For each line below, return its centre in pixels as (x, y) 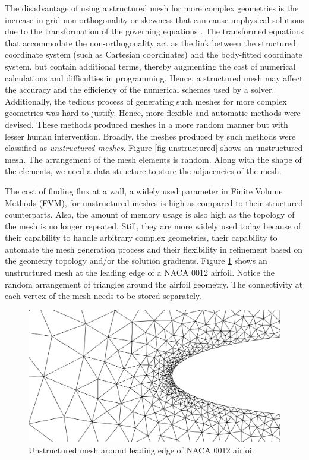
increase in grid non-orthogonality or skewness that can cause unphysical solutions (154, 19)
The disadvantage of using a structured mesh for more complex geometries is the (152, 8)
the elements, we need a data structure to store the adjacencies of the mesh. (143, 171)
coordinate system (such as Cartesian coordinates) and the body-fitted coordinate (154, 54)
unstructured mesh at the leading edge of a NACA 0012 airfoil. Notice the (140, 272)
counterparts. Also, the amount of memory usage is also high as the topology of (150, 214)
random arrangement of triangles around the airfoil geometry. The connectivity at (154, 284)
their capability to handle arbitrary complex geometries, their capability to (141, 237)
